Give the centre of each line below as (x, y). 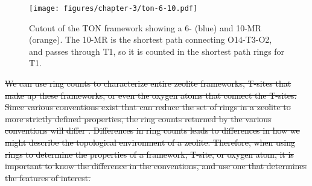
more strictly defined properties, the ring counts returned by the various (138, 118)
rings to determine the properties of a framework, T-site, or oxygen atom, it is (149, 154)
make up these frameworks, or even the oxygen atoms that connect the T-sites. (151, 95)
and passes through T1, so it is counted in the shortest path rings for (157, 51)
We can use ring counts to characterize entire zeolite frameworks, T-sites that (148, 83)
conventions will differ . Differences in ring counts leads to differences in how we (152, 130)
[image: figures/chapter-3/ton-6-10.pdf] (113, 8)
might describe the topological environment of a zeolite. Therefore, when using (150, 142)
